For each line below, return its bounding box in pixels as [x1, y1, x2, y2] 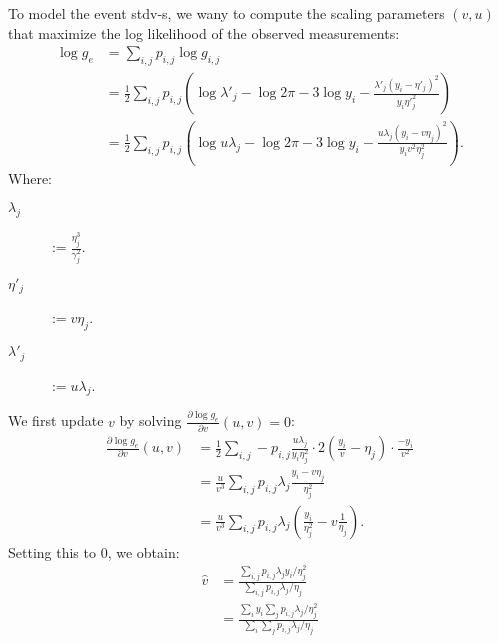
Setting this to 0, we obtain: [8, 541, 180, 562]
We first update [8, 410, 104, 431]
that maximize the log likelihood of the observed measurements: [8, 22, 400, 43]
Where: [8, 167, 52, 188]
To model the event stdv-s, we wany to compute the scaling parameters [8, 3, 445, 23]
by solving [119, 410, 182, 431]
